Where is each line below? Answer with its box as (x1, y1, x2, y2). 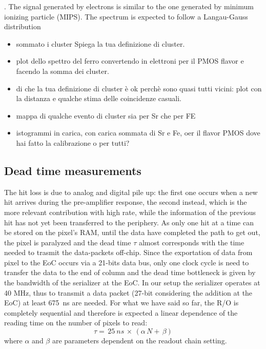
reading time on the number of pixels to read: (4, 317, 148, 328)
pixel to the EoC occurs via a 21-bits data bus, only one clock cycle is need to (4, 257, 249, 267)
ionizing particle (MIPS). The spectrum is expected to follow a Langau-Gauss (4, 11, 248, 22)
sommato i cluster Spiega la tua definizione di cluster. (16, 38, 185, 49)
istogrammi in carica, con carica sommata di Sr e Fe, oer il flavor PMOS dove (16, 127, 260, 138)
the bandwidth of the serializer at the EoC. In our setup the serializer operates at (4, 277, 260, 288)
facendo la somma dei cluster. (16, 65, 109, 76)
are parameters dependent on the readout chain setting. (52, 335, 227, 346)
